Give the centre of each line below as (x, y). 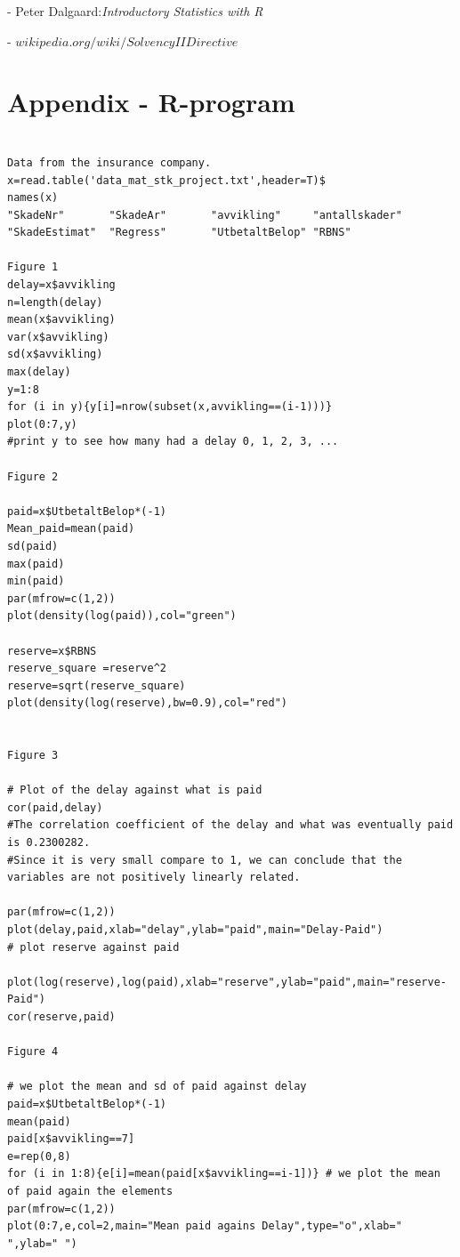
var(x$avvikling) (58, 337)
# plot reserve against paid (93, 947)
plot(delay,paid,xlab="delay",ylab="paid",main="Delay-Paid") (195, 930)
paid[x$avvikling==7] (71, 1139)
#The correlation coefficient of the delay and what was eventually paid (230, 825)
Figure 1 (33, 267)
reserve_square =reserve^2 (87, 669)
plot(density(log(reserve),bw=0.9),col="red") (147, 703)
